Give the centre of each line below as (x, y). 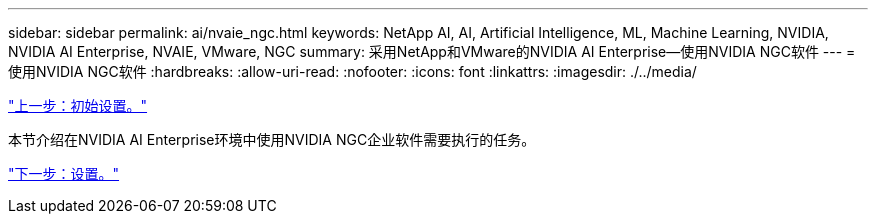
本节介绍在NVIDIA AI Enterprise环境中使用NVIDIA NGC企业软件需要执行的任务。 (272, 139)
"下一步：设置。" (64, 173)
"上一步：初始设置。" (78, 105)
